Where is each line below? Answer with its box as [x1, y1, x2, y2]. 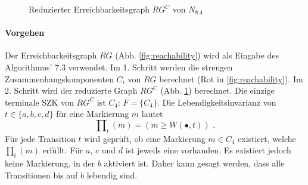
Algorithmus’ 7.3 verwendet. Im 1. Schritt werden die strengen [5, 60, 233, 73]
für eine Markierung [56, 107, 129, 120]
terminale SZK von [5, 95, 74, 108]
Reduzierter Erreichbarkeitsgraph [29, 3, 150, 15]
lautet [141, 107, 163, 120]
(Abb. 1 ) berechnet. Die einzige [160, 84, 275, 97]
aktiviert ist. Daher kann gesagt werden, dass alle [104, 157, 285, 169]
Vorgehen [5, 26, 45, 39]
